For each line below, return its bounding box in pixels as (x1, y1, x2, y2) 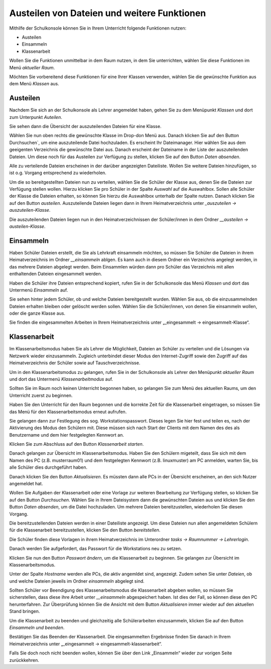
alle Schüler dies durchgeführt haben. (9, 464, 88, 470)
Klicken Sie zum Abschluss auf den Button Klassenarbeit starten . (9, 441, 144, 447)
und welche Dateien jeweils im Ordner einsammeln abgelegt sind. (9, 578, 145, 584)
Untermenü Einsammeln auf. (9, 287, 68, 293)
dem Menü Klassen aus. (9, 81, 60, 87)
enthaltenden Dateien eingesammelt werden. (9, 271, 102, 277)
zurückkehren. (9, 657, 40, 663)
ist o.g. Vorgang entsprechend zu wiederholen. (9, 170, 106, 176)
